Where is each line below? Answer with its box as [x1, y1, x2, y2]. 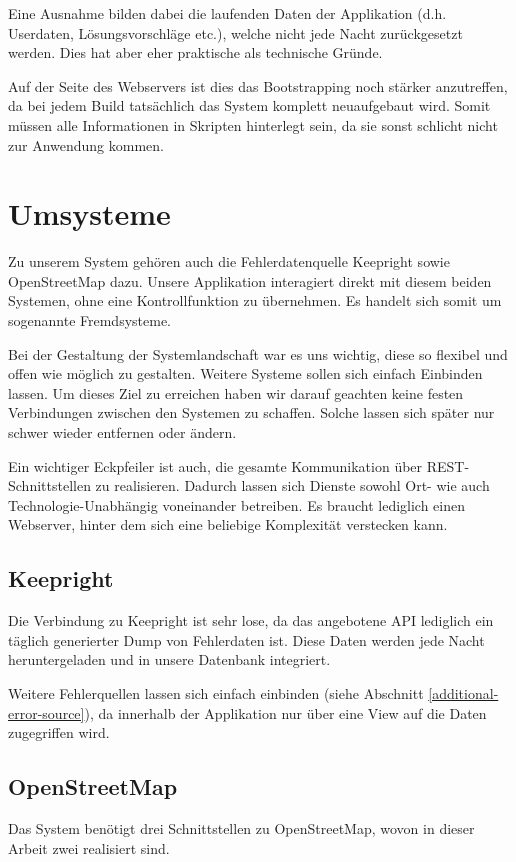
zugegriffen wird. [8, 722, 110, 743]
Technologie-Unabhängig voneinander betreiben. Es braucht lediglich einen [8, 494, 466, 515]
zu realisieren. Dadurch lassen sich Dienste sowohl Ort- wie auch [95, 475, 490, 496]
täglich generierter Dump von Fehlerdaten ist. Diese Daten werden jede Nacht [8, 629, 485, 650]
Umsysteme [8, 193, 171, 234]
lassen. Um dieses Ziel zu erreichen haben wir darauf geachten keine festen [8, 382, 464, 403]
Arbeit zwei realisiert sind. [8, 837, 170, 858]
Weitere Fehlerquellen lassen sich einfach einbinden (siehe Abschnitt [8, 682, 424, 703]
